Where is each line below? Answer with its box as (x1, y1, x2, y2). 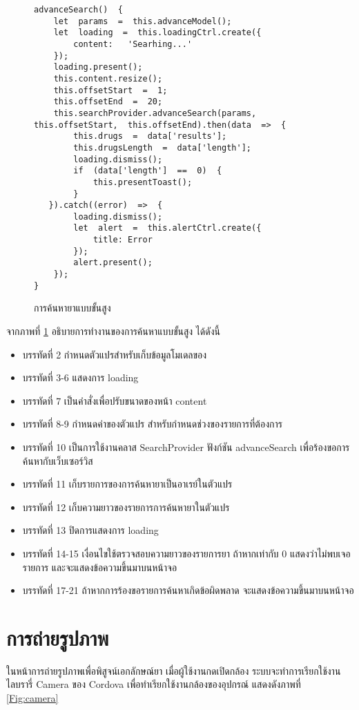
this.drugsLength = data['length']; (73, 142, 251, 153)
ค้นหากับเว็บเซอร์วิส (22, 453, 93, 468)
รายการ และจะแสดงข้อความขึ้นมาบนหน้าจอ (22, 559, 177, 574)
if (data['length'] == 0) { (73, 166, 222, 176)
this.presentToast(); (93, 177, 193, 187)
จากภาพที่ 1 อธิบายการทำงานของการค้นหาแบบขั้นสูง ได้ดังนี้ (6, 324, 220, 338)
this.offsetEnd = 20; (53, 97, 163, 107)
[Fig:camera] (6, 691, 59, 705)
